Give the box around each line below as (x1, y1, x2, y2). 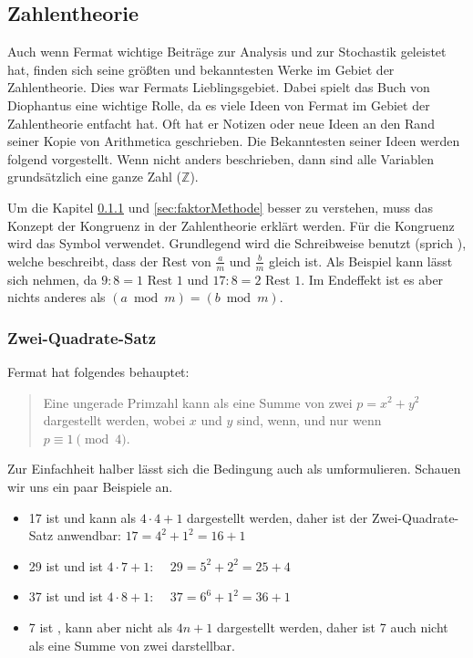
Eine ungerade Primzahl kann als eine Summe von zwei (43, 392, 353, 412)
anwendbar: (57, 526, 121, 545)
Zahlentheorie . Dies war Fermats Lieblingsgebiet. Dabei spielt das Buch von (7, 78, 430, 97)
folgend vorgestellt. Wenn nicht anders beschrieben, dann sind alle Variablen (7, 149, 434, 168)
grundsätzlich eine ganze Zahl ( (7, 167, 182, 186)
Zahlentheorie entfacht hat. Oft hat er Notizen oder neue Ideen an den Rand (7, 113, 435, 132)
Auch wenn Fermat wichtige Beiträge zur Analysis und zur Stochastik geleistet (7, 42, 447, 61)
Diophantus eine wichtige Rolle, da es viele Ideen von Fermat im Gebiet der (7, 95, 430, 114)
